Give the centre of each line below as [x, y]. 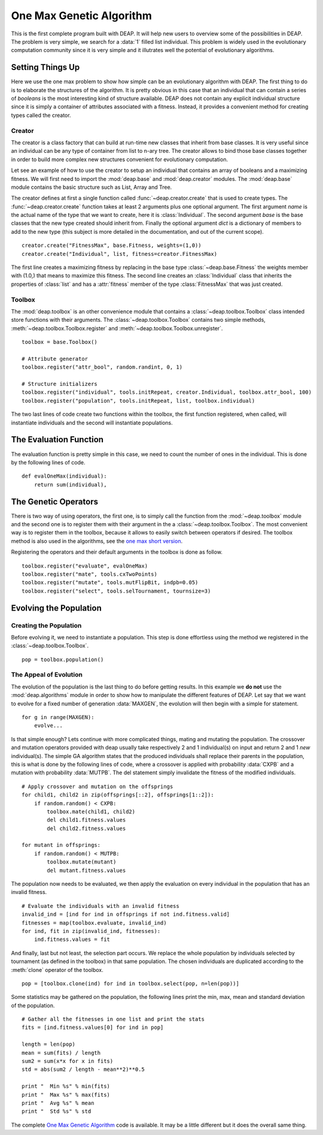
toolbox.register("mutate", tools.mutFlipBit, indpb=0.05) [110, 582]
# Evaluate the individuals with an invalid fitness [100, 906]
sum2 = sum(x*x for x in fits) [68, 1061]
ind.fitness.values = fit [72, 940]
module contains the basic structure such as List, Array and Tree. [92, 187]
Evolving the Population [56, 608]
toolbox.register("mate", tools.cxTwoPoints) [90, 574]
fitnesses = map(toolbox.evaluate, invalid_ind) [94, 923]
